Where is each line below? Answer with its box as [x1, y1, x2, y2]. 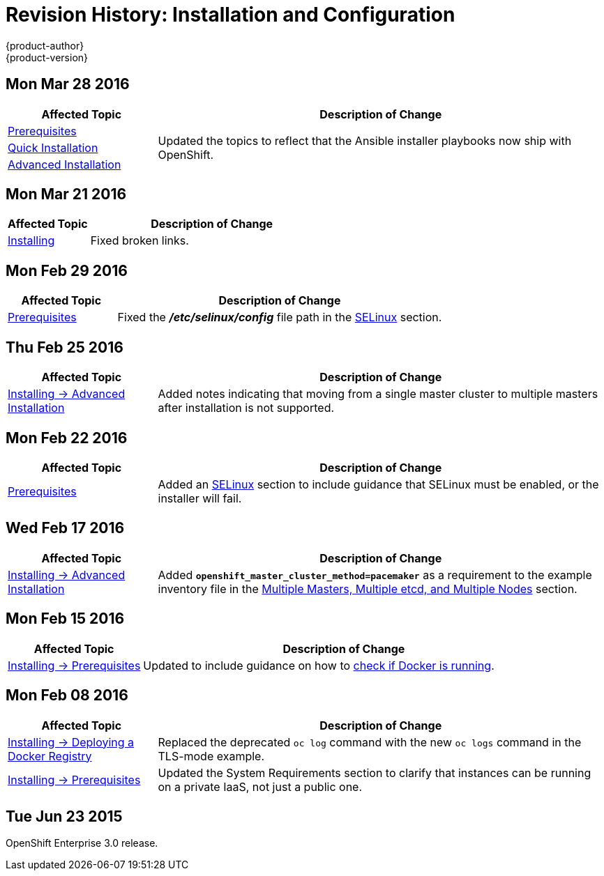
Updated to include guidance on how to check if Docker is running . [143, 658, 494, 673]
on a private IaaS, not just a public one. [158, 779, 363, 794]
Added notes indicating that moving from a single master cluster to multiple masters [158, 387, 598, 401]
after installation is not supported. [158, 401, 335, 415]
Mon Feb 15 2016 [6, 610, 125, 628]
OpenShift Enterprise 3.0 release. [6, 837, 158, 850]
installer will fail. [158, 491, 242, 505]
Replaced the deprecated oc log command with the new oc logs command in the [158, 735, 582, 749]
